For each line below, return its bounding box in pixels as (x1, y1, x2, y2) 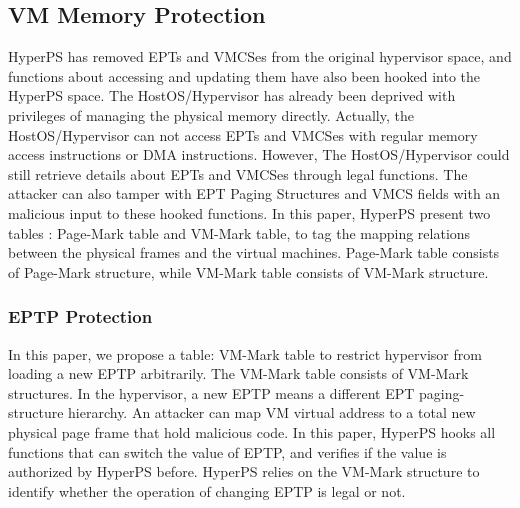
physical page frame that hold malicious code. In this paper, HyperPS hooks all (8, 421, 496, 442)
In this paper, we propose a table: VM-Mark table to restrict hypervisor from (8, 343, 482, 364)
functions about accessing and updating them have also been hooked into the (8, 65, 481, 86)
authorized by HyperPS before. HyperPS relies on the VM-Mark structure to (8, 461, 480, 482)
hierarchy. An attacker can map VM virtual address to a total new (68, 402, 476, 423)
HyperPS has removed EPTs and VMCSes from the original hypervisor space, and (8, 46, 512, 67)
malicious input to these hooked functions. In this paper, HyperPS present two (8, 202, 491, 223)
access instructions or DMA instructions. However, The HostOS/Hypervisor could (8, 144, 510, 165)
